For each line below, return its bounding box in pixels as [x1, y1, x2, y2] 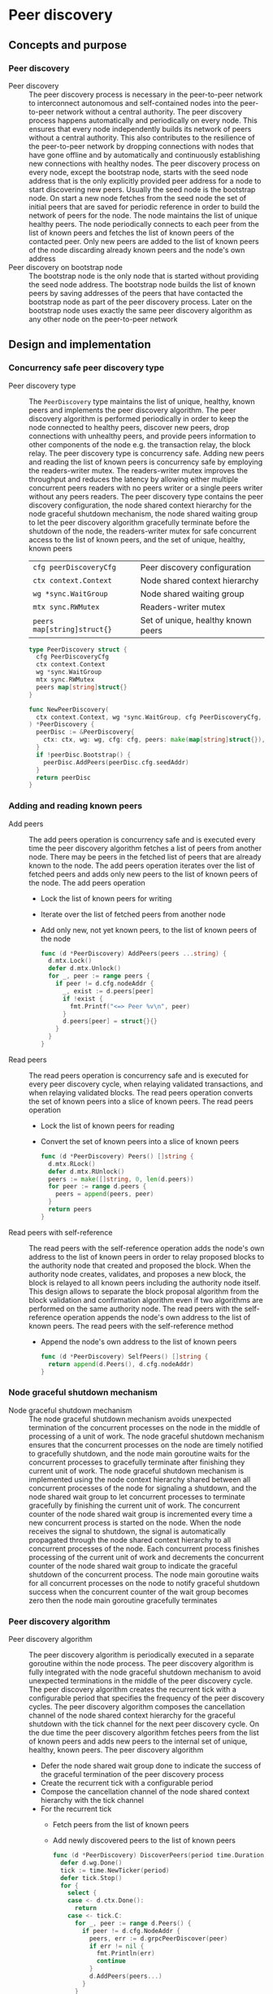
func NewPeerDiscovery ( [28, 705, 110, 713]
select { [67, 1889, 97, 1897]
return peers [48, 1205, 93, 1213]
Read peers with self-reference [8, 1227, 113, 1237]
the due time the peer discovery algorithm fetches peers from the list [28, 1728, 260, 1738]
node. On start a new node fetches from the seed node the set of [28, 193, 246, 202]
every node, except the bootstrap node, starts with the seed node [28, 167, 249, 176]
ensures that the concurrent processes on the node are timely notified [28, 1439, 264, 1449]
